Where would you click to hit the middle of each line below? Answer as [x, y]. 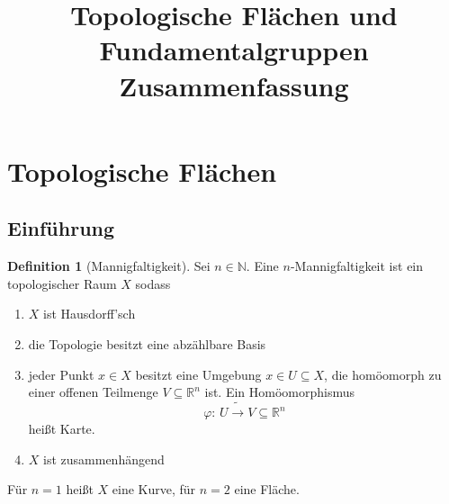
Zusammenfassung [234, 85]
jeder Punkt [61, 374]
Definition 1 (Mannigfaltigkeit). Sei [109, 266]
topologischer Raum [62, 283]
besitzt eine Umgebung [198, 374]
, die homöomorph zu [383, 374]
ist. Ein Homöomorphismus [280, 392]
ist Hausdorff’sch [90, 314]
